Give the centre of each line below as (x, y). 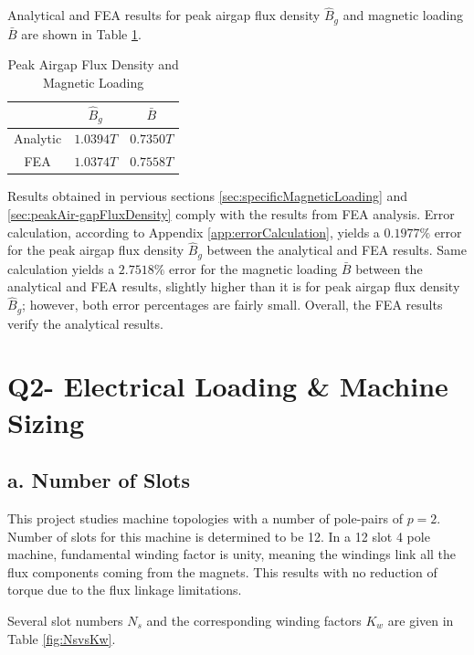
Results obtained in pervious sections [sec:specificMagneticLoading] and (208, 196)
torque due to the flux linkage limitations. (125, 590)
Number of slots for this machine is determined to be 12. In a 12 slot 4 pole (219, 536)
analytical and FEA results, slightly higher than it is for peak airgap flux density (234, 286)
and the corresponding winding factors (254, 620)
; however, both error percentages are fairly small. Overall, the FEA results (232, 305)
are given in (421, 620)
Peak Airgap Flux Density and (93, 64)
